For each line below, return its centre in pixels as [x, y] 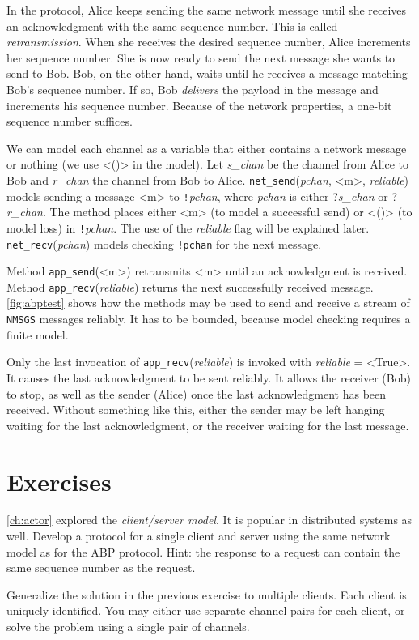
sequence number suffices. [70, 121]
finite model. [38, 334]
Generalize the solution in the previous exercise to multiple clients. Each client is [207, 594]
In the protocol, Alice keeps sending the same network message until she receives [207, 10]
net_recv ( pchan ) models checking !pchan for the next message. [164, 243]
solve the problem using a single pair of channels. [128, 627]
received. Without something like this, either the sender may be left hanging [196, 410]
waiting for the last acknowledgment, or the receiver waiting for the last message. [208, 425]
